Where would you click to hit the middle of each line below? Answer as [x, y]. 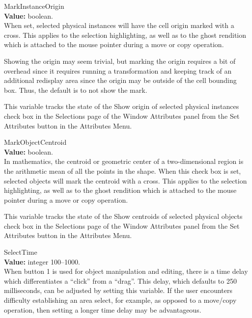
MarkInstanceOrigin [34, 6]
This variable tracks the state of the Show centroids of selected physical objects [123, 216]
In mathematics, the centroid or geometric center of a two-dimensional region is [124, 161]
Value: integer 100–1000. [42, 261]
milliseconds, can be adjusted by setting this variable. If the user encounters [118, 290]
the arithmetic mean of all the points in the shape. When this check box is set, [123, 171]
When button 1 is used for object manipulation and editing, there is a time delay [126, 271]
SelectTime [21, 252]
